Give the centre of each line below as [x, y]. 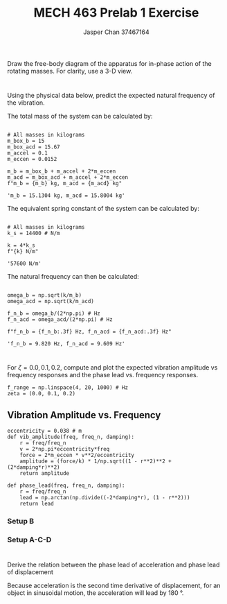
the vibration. [26, 103]
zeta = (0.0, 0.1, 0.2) [42, 394]
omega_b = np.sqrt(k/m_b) [44, 295]
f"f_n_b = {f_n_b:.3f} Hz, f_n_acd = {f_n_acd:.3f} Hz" [89, 332]
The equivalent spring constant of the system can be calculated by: [103, 209]
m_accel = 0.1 [28, 153]
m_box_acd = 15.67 [34, 147]
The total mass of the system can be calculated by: [80, 117]
